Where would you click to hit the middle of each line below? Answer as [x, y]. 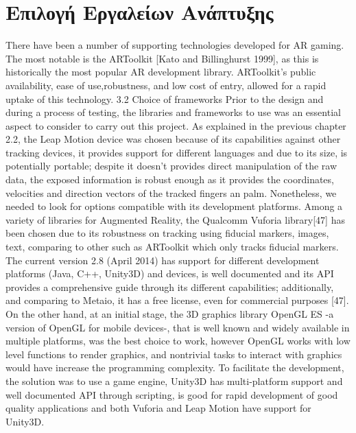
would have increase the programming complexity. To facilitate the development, [175, 367]
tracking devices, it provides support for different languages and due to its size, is [177, 152]
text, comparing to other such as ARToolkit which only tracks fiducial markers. [172, 247]
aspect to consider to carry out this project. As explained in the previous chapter [176, 125]
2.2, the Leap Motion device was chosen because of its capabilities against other [173, 139]
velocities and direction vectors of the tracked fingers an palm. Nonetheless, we [171, 192]
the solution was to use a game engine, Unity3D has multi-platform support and [174, 381]
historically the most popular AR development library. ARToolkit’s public [161, 72]
